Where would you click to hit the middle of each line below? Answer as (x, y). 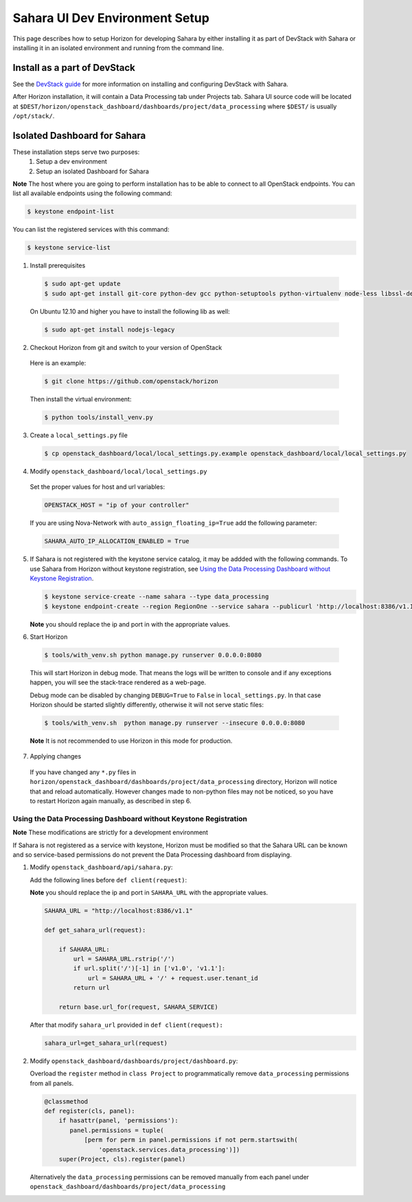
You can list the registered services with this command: (91, 230)
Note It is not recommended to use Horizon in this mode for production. (131, 741)
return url (91, 988)
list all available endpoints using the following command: (92, 193)
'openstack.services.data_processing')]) (169, 1149)
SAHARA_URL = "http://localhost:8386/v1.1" (119, 911)
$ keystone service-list (69, 248)
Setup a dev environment (72, 162)
